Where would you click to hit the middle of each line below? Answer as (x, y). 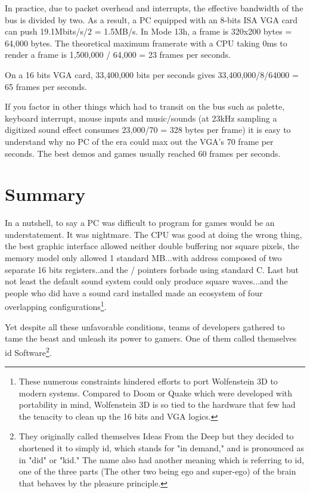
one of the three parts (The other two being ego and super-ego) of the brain (157, 471)
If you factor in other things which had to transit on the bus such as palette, (145, 106)
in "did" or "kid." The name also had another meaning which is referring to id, (162, 459)
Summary (45, 194)
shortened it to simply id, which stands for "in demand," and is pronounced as (161, 448)
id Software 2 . (28, 351)
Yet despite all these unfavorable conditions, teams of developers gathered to (145, 326)
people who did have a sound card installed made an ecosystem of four (134, 292)
